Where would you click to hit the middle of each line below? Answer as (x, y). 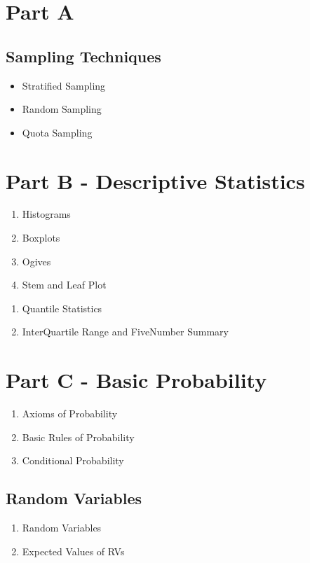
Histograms (46, 214)
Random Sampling (62, 109)
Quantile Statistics (62, 308)
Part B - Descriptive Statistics (155, 180)
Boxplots (41, 238)
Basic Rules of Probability (78, 437)
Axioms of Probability (70, 413)
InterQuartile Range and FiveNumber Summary (125, 332)
